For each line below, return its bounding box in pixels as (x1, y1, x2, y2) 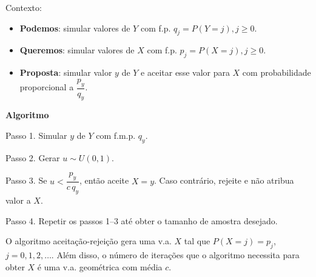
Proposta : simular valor (19, 66, 112, 79)
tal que (184, 235, 210, 247)
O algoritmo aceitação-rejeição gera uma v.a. (5, 235, 172, 247)
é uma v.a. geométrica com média (37, 260, 163, 273)
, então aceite (79, 174, 129, 187)
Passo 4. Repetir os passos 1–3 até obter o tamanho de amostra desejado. (5, 214, 278, 227)
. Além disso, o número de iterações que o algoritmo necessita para (51, 249, 300, 261)
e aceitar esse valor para (141, 66, 230, 79)
